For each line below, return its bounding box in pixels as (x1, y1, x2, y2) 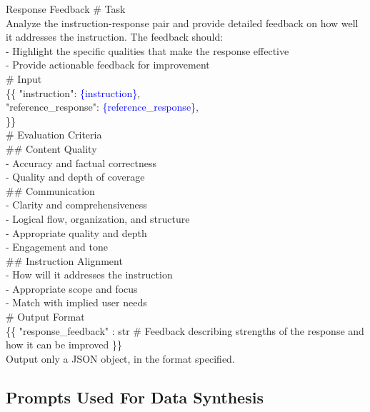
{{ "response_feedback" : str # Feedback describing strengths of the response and (6, 323, 364, 338)
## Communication (6, 183, 95, 198)
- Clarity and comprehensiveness (6, 197, 147, 212)
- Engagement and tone (6, 239, 108, 254)
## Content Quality (6, 141, 97, 156)
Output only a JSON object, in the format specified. (6, 351, 235, 366)
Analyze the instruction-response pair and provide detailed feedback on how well (6, 15, 359, 30)
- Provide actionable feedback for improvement (6, 57, 210, 72)
